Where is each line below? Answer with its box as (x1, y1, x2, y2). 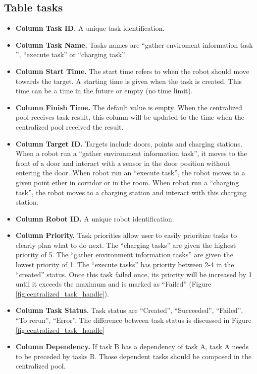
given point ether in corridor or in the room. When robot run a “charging (15, 177, 239, 187)
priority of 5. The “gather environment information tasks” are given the (15, 249, 233, 260)
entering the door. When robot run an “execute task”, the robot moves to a (15, 167, 245, 178)
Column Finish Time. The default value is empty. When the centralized (15, 102, 243, 112)
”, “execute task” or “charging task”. (15, 49, 126, 60)
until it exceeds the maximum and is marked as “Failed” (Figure (15, 279, 211, 289)
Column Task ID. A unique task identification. (15, 23, 165, 33)
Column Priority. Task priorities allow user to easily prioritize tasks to (15, 230, 237, 240)
